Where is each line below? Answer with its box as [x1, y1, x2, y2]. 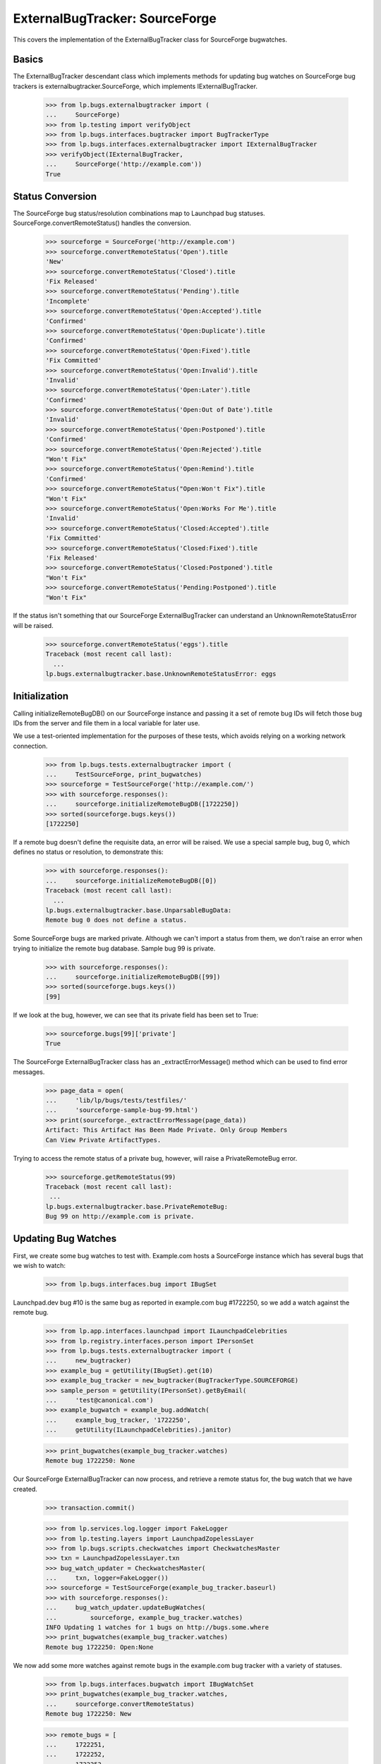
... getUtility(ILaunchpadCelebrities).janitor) [45, 1426, 232, 1434]
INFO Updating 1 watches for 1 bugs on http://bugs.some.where [45, 1624, 270, 1631]
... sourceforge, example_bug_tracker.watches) [45, 1613, 243, 1621]
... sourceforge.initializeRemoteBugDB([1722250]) [45, 800, 239, 808]
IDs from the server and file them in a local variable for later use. [13, 718, 200, 727]
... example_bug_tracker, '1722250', [45, 1415, 191, 1424]
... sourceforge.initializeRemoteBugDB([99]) [45, 973, 221, 981]
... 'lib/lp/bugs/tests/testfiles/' [45, 1096, 187, 1104]
